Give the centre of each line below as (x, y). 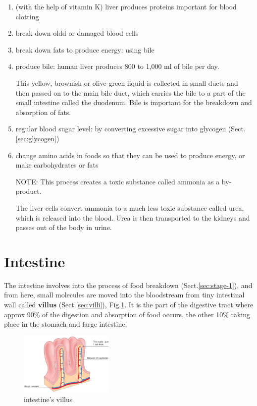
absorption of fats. (43, 112)
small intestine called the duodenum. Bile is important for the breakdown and (134, 102)
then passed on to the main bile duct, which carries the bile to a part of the (130, 92)
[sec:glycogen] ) (37, 138)
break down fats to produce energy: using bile (85, 49)
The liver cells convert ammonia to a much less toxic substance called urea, (130, 207)
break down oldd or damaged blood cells (77, 33)
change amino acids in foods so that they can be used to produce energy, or (130, 155)
